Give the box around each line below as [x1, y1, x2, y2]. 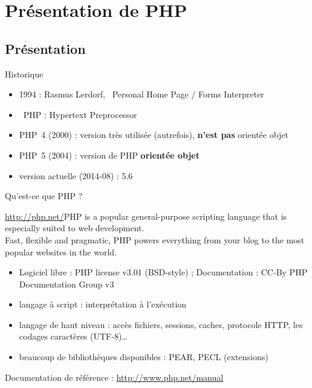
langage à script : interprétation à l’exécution [19, 298, 187, 311]
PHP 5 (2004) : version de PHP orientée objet [19, 148, 200, 161]
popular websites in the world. [5, 245, 117, 258]
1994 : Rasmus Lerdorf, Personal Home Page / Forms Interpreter [19, 88, 264, 100]
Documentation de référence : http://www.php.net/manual [5, 370, 224, 383]
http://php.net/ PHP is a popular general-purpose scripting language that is [5, 209, 287, 222]
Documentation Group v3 [19, 277, 114, 290]
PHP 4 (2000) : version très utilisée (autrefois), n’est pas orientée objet [19, 128, 288, 141]
